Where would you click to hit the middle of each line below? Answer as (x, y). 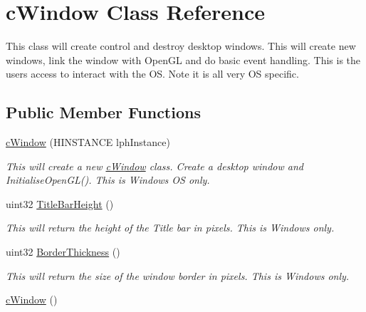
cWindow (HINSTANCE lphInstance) (88, 142)
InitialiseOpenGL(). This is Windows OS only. (108, 180)
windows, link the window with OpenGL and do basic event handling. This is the (183, 59)
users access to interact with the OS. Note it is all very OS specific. (152, 74)
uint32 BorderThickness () (63, 252)
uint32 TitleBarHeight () (60, 203)
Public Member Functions (103, 112)
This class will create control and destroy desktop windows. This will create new (181, 46)
